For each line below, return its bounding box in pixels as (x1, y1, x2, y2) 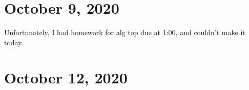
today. (4, 37, 24, 47)
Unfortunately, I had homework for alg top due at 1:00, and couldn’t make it (4, 27, 245, 38)
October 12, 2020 (4, 67, 128, 87)
